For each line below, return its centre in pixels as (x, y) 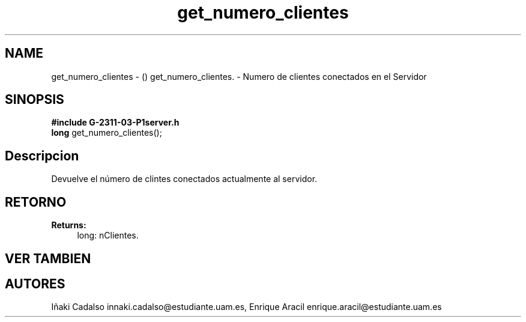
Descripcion (42, 156)
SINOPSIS (35, 100)
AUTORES (35, 284)
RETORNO (36, 202)
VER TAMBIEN (48, 258)
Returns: (69, 225)
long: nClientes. (108, 235)
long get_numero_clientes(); (107, 133)
